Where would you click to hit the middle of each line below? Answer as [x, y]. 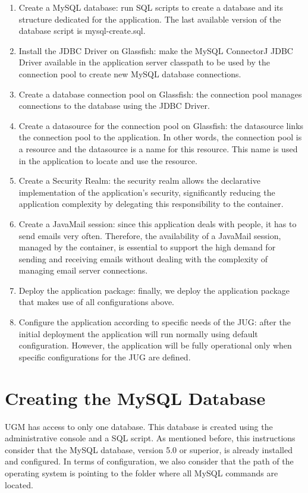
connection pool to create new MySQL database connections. [130, 73]
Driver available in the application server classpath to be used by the [144, 62]
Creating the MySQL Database [135, 398]
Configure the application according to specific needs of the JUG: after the [155, 322]
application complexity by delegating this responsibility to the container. [151, 204]
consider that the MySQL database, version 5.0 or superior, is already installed [149, 449]
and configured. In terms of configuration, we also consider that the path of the [149, 461]
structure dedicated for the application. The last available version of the [150, 19]
